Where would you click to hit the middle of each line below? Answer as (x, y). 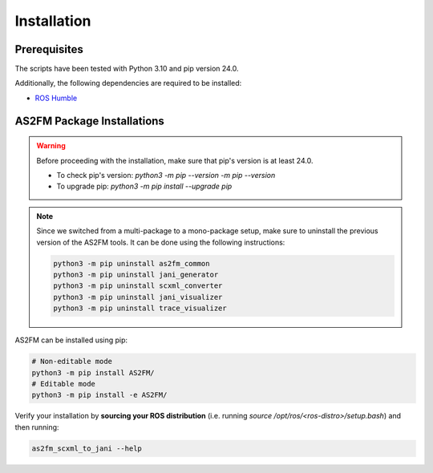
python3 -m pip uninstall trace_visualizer (140, 308)
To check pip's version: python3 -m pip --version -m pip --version (166, 176)
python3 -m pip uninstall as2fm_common (132, 263)
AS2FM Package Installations (89, 121)
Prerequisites (49, 49)
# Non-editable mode (72, 362)
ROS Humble (56, 98)
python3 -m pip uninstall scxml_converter (138, 286)
